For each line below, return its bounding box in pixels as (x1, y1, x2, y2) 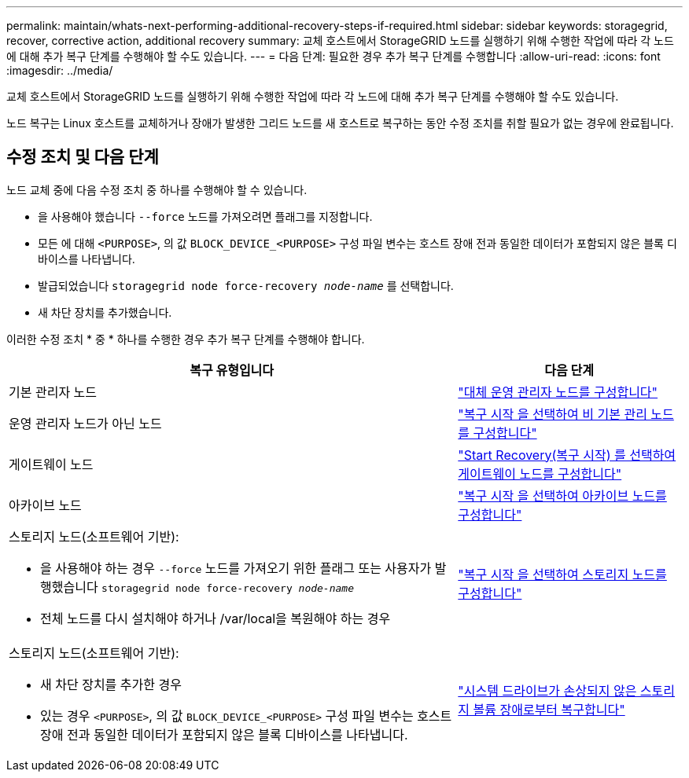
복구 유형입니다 (190, 361, 274, 378)
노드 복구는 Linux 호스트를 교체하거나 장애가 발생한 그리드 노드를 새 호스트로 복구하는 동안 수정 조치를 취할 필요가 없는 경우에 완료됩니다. (6, 116, 674, 130)
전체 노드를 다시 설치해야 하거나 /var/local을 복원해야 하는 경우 (40, 610, 391, 626)
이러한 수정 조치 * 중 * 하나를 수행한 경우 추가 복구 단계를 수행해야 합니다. (6, 332, 365, 346)
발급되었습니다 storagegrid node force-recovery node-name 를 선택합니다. (38, 278, 454, 292)
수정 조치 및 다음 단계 (6, 147, 159, 167)
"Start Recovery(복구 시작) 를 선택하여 (458, 446, 676, 463)
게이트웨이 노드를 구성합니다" (458, 465, 622, 482)
